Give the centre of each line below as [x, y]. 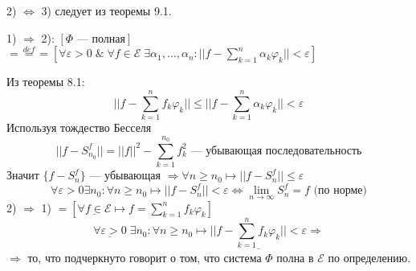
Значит [23, 175]
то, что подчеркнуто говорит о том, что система [145, 257]
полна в [295, 257]
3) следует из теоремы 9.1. [106, 10]
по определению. [369, 257]
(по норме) [340, 191]
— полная [101, 39]
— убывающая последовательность [276, 151]
